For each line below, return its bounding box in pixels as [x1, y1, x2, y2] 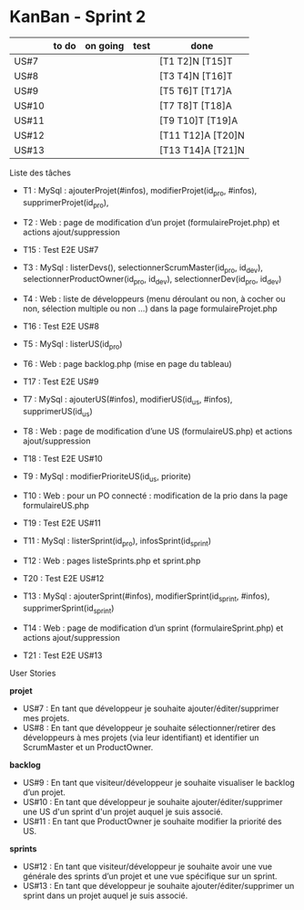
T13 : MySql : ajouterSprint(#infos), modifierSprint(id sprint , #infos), [22, 591, 270, 603]
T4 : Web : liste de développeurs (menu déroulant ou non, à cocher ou [22, 294, 286, 305]
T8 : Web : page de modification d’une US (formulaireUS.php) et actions [22, 425, 293, 436]
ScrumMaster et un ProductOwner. [22, 741, 154, 752]
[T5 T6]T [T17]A [158, 84, 232, 97]
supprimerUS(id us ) [22, 405, 93, 419]
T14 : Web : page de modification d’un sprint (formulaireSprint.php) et [22, 622, 284, 633]
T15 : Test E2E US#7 [22, 244, 99, 255]
